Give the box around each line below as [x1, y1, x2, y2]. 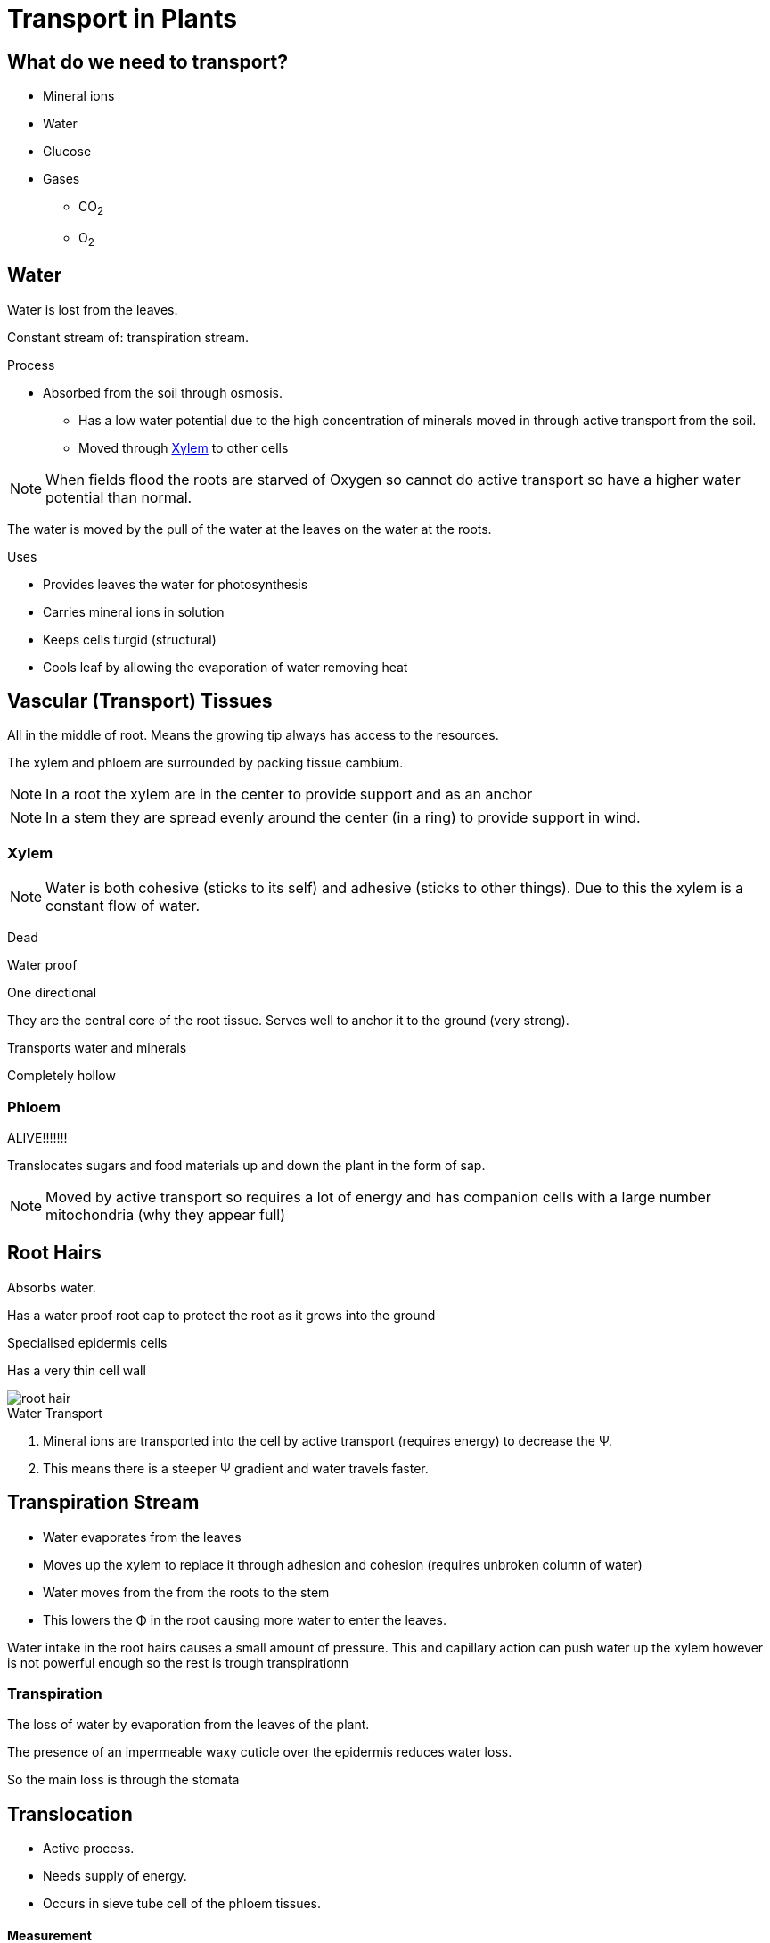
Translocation [7, 1802, 133, 1825]
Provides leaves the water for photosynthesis [43, 576, 308, 592]
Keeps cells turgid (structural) [43, 631, 217, 647]
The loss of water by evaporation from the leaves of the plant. [7, 1717, 370, 1733]
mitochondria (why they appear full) [45, 1205, 285, 1224]
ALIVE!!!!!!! [7, 1129, 68, 1145]
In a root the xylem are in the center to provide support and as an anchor [45, 785, 533, 804]
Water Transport [7, 1405, 102, 1421]
